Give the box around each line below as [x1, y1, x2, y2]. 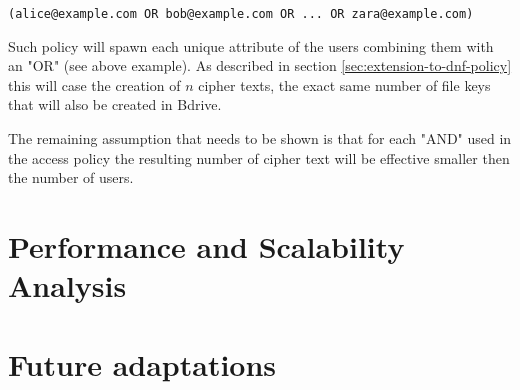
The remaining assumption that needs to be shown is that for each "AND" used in [8, 128, 512, 149]
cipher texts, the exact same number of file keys [198, 74, 491, 95]
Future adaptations [8, 343, 277, 384]
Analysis [8, 265, 127, 306]
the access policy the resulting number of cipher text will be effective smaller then [8, 147, 510, 168]
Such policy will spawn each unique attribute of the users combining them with [8, 35, 494, 56]
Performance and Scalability [8, 226, 405, 266]
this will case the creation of [8, 74, 181, 95]
